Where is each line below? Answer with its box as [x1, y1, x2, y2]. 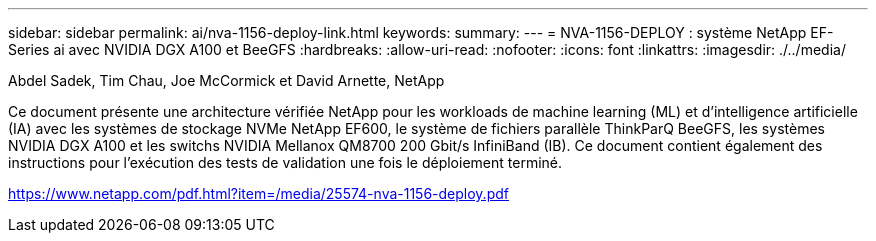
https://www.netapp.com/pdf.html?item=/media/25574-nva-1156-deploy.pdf [8, 185, 509, 202]
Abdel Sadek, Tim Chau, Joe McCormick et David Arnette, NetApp [8, 72, 445, 89]
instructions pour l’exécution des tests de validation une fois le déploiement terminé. [8, 154, 562, 171]
